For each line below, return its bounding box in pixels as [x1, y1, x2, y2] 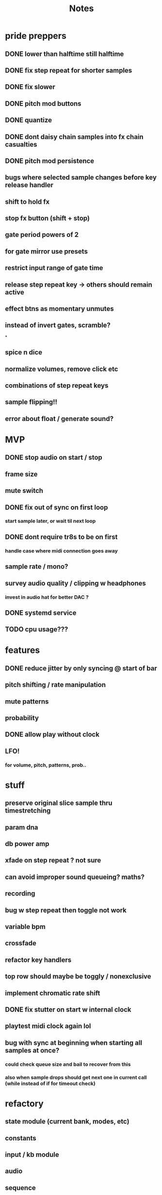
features [5, 645, 40, 656]
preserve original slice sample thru [5, 799, 113, 807]
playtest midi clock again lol [5, 1022, 91, 1030]
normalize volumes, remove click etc [5, 365, 118, 373]
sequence [5, 1183, 36, 1192]
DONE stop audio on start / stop [5, 453, 103, 462]
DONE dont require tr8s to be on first [5, 532, 118, 541]
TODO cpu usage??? [5, 625, 68, 634]
